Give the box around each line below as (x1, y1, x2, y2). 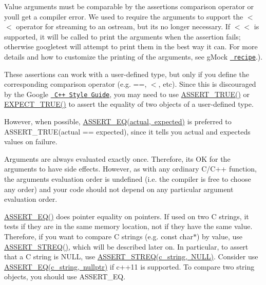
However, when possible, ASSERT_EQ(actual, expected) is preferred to (4, 116, 232, 127)
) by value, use (196, 231, 243, 241)
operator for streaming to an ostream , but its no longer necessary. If (16, 21, 231, 32)
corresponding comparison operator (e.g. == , (4, 79, 147, 89)
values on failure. (4, 136, 58, 147)
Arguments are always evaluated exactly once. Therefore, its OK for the (4, 153, 231, 164)
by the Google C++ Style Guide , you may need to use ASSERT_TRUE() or (4, 88, 250, 99)
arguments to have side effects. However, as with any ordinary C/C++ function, (4, 163, 257, 174)
